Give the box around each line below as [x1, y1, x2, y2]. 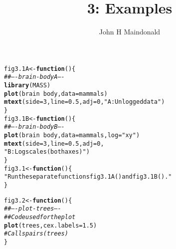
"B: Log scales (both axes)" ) [4, 148, 90, 156]
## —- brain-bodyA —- [4, 73, 65, 81]
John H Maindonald [99, 26, 161, 37]
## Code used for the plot [4, 213, 76, 221]
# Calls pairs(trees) [4, 230, 68, 238]
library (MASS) [4, 82, 51, 89]
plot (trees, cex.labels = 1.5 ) [4, 222, 97, 229]
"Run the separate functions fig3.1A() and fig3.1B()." [4, 173, 172, 181]
